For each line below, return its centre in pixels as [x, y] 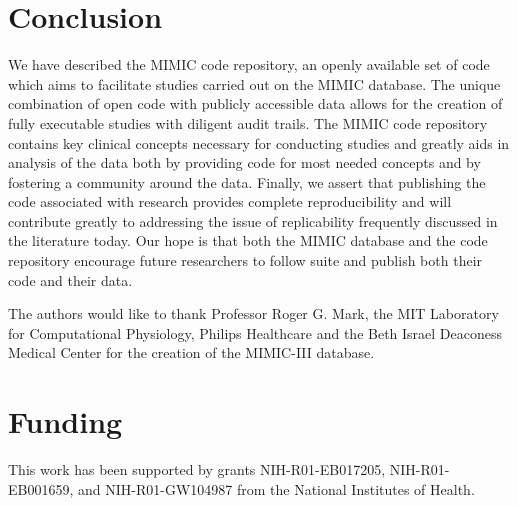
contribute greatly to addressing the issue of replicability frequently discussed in [253, 220]
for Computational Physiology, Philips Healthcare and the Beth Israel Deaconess [255, 332]
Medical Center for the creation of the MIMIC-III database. [191, 352]
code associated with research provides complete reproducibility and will [230, 201]
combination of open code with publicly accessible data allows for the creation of [255, 103]
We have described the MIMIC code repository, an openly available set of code [249, 64]
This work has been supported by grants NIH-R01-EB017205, [197, 469]
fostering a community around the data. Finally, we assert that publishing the [247, 181]
